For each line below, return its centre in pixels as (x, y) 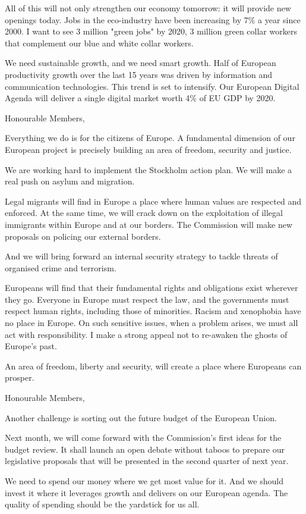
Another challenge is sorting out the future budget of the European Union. (141, 417)
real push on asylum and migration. (70, 181)
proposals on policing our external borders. (83, 236)
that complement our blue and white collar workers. (99, 43)
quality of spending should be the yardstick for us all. (102, 504)
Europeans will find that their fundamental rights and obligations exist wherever (152, 288)
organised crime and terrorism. (61, 267)
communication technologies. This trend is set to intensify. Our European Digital (152, 86)
